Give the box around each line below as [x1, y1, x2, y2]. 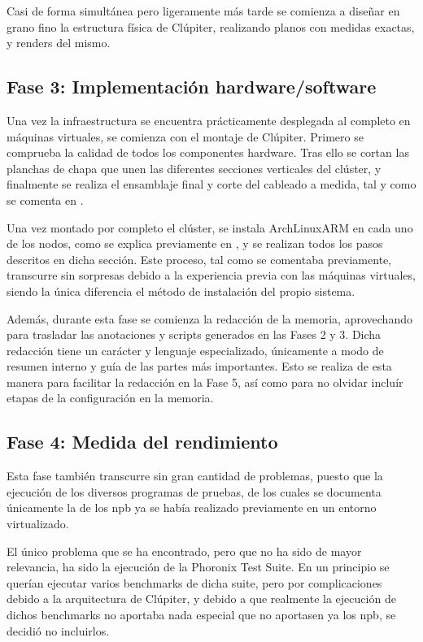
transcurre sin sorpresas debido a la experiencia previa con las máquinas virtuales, [7, 267, 416, 284]
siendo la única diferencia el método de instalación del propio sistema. [7, 282, 355, 299]
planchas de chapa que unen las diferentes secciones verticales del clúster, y [7, 159, 382, 176]
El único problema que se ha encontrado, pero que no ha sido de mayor [7, 542, 362, 559]
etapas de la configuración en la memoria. [7, 389, 214, 406]
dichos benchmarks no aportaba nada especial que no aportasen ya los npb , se [7, 606, 396, 623]
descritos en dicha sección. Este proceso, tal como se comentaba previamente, [7, 250, 392, 267]
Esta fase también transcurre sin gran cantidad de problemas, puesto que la [7, 467, 383, 484]
